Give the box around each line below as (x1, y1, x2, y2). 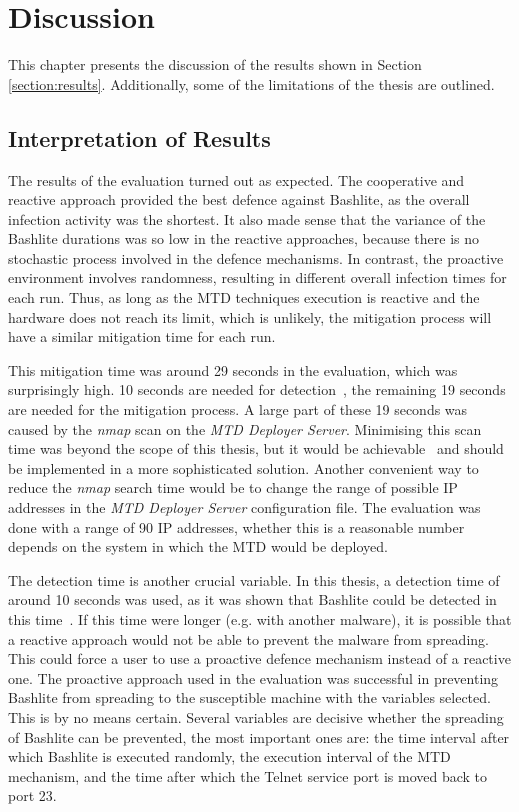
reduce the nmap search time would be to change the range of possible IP (8, 477, 458, 498)
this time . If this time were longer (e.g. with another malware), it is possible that (8, 608, 512, 629)
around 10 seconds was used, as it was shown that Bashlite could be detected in (8, 589, 497, 610)
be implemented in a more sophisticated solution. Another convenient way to (8, 457, 479, 478)
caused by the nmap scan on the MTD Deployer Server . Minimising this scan (8, 418, 482, 439)
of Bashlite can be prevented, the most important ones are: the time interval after (8, 726, 510, 747)
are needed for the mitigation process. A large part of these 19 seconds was (8, 399, 468, 420)
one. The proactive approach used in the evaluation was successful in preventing (8, 667, 499, 688)
